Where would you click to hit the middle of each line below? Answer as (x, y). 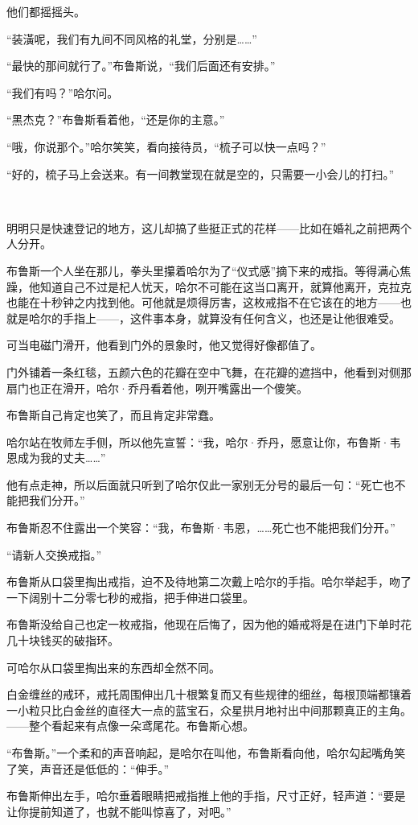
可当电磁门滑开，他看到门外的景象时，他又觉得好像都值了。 (164, 345)
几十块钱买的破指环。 (63, 640)
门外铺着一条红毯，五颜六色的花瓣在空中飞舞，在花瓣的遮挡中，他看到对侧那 (209, 371)
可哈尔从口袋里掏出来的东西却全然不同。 (113, 667)
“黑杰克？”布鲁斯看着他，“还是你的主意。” (116, 120)
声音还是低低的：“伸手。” (104, 768)
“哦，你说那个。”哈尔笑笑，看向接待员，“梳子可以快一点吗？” (166, 146)
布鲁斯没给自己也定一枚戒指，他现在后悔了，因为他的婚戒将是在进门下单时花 (209, 624)
